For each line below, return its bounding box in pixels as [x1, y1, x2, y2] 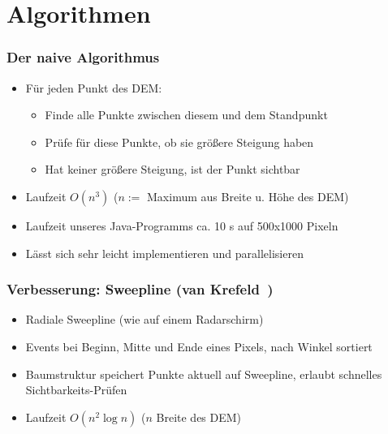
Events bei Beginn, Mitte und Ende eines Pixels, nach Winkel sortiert [25, 337, 373, 355]
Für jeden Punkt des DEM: [25, 79, 162, 96]
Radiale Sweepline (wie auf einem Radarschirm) [25, 311, 264, 328]
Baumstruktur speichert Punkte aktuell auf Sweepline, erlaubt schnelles [25, 365, 382, 382]
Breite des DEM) [156, 408, 242, 425]
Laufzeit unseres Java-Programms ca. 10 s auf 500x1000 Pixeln [25, 217, 338, 234]
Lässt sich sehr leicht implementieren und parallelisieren [25, 244, 304, 261]
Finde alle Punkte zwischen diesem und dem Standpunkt [45, 106, 328, 123]
